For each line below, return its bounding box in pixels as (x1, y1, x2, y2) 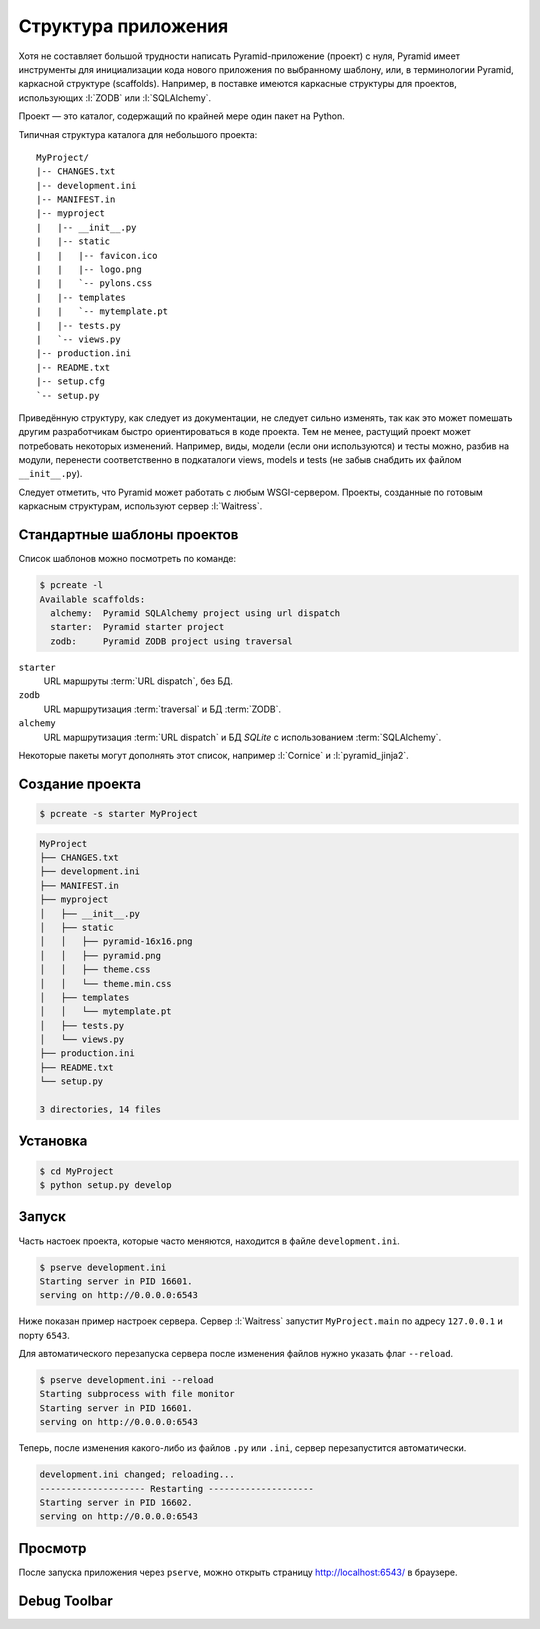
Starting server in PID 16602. (39, 1496, 194, 1508)
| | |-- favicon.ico (36, 250, 158, 261)
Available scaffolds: (39, 593, 146, 605)
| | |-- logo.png (36, 264, 142, 275)
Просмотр (18, 1540, 87, 1557)
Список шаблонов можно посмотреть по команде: (18, 553, 237, 565)
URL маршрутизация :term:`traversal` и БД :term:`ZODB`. (43, 703, 282, 715)
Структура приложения (18, 15, 229, 37)
